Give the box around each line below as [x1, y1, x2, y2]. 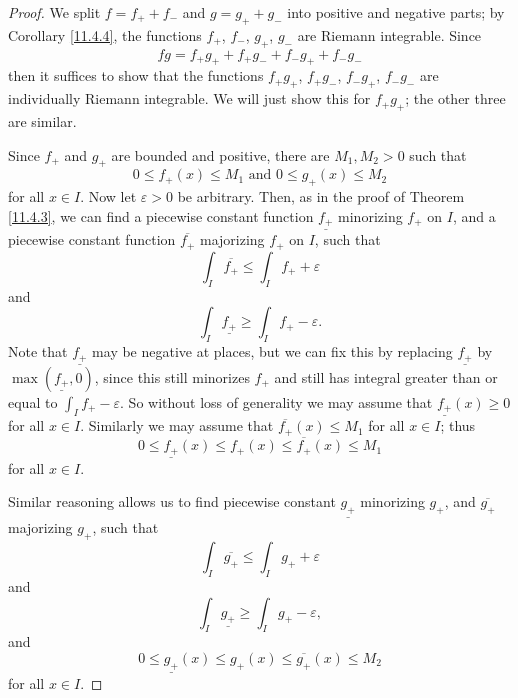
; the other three [405, 88, 506, 109]
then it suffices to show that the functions [8, 65, 264, 86]
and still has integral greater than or [274, 366, 498, 387]
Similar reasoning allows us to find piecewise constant [8, 491, 336, 512]
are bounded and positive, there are [111, 144, 330, 165]
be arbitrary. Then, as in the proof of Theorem [177, 186, 465, 207]
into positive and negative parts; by [287, 2, 505, 22]
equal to [8, 391, 58, 412]
